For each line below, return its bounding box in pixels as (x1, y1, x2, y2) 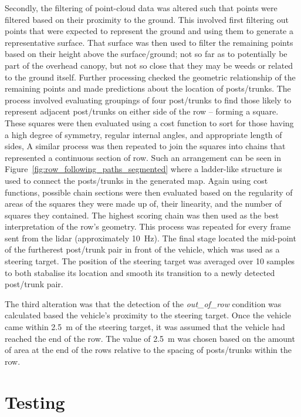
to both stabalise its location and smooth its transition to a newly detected (5, 266, 275, 278)
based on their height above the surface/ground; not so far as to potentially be (5, 48, 288, 60)
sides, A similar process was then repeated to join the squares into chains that (5, 140, 286, 152)
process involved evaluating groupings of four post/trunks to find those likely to (5, 93, 292, 106)
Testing (5, 389, 65, 413)
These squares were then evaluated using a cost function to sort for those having (5, 116, 294, 129)
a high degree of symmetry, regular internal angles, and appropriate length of (5, 128, 282, 140)
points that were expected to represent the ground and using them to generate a (5, 25, 293, 37)
